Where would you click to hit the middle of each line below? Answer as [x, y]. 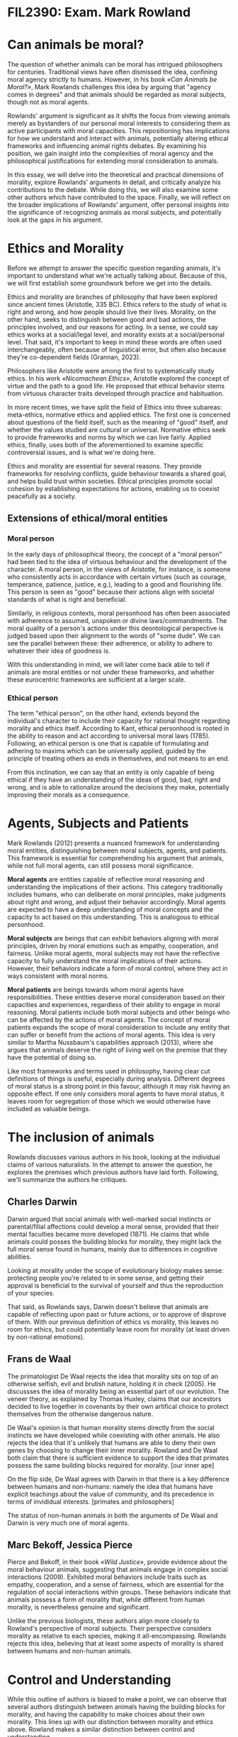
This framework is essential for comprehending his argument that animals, [116, 858]
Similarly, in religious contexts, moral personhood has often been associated [119, 613]
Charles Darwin [42, 1202]
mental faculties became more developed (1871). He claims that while [108, 1234]
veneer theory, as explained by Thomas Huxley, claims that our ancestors [114, 1399]
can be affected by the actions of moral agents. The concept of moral [109, 1019]
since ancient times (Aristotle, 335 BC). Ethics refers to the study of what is [117, 305]
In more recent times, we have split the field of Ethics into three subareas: [115, 407]
